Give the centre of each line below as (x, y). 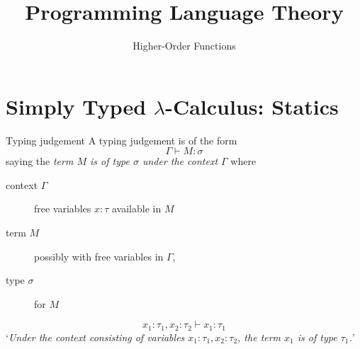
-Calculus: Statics (252, 106)
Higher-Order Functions (184, 46)
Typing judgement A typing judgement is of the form (122, 140)
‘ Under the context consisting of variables (95, 337)
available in (136, 208)
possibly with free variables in (99, 256)
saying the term (40, 161)
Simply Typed (76, 106)
